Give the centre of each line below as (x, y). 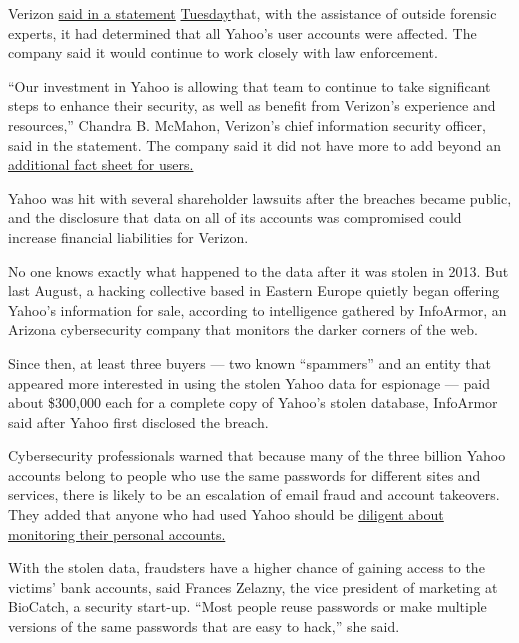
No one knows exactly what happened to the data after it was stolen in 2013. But (258, 270)
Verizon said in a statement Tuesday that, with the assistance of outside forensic (252, 13)
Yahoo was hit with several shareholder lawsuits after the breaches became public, (260, 197)
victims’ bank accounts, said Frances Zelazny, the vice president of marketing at (253, 586)
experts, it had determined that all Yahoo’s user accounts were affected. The (242, 32)
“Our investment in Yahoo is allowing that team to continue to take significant (249, 85)
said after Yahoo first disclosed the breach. (138, 421)
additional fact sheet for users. (101, 164)
